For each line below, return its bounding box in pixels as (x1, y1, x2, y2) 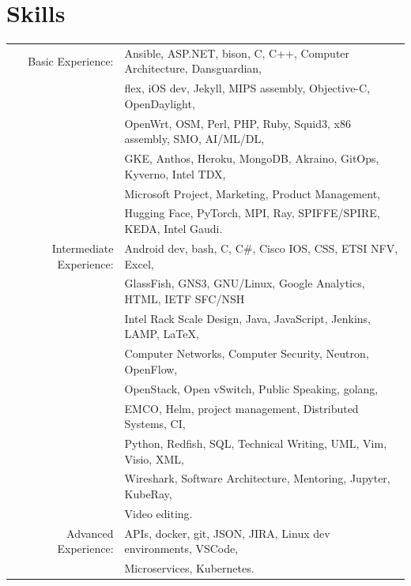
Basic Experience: (28, 52, 114, 69)
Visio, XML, (124, 450, 184, 467)
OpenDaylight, (124, 95, 195, 111)
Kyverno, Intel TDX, (124, 165, 226, 182)
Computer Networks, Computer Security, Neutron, (124, 345, 369, 362)
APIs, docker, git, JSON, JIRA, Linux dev (124, 524, 330, 541)
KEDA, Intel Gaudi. (124, 220, 223, 237)
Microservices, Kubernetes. (124, 560, 255, 577)
